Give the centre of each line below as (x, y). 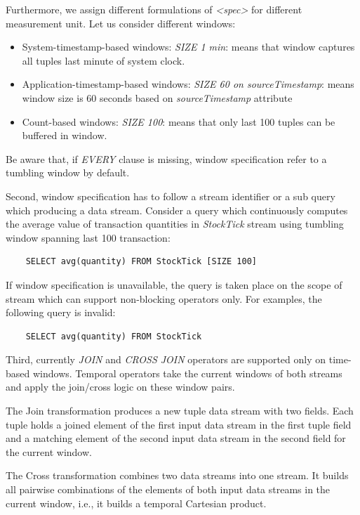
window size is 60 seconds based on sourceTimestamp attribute (157, 97)
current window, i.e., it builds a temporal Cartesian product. (136, 503)
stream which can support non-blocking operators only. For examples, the (164, 298)
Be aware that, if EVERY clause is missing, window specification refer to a (166, 158)
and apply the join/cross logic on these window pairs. (120, 387)
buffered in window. (65, 135)
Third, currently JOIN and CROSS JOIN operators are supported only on (166, 359)
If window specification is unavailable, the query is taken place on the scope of (174, 284)
